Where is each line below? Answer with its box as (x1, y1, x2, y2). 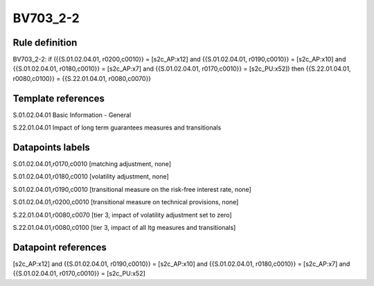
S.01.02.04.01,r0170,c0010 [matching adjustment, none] (12, 160, 172, 168)
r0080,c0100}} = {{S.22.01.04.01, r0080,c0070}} (12, 74, 152, 82)
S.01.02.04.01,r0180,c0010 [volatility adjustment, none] (12, 172, 169, 181)
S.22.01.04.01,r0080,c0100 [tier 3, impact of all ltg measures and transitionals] (12, 224, 236, 231)
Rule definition (12, 37, 78, 48)
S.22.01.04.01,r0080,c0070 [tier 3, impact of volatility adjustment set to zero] (12, 211, 232, 219)
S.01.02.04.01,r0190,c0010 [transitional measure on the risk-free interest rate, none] (12, 185, 252, 193)
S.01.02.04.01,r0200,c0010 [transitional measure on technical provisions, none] (12, 198, 239, 206)
